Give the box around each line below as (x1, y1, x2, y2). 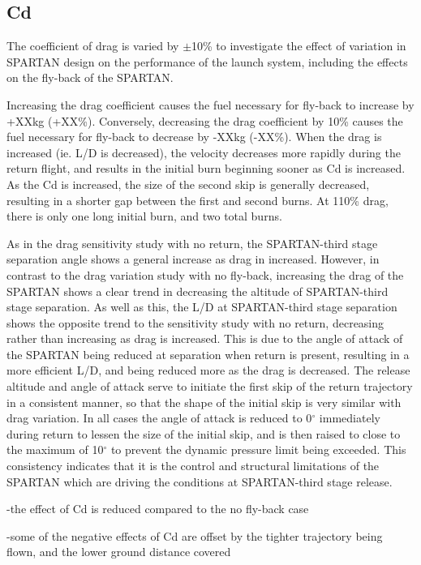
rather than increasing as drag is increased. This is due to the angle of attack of (6, 330, 403, 347)
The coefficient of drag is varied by (6, 37, 179, 54)
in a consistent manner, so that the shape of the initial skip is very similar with (6, 393, 402, 410)
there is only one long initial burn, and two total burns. (6, 208, 282, 225)
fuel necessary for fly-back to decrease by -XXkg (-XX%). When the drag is (6, 128, 382, 145)
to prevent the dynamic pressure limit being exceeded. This (110, 441, 406, 458)
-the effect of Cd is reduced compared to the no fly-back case (6, 500, 309, 517)
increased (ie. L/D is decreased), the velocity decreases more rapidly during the (6, 143, 401, 161)
